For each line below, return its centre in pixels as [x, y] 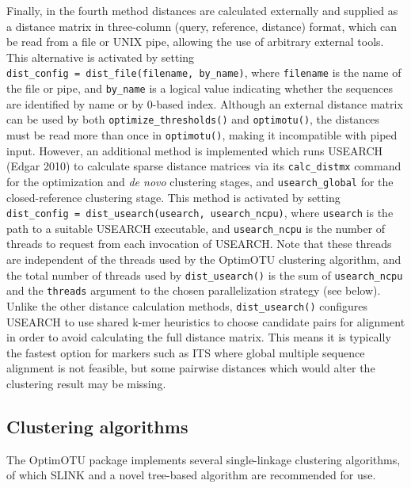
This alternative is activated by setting [101, 57]
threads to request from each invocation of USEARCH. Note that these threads [199, 244]
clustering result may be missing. [86, 383]
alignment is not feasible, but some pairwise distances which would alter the [191, 368]
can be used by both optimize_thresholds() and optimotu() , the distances [193, 119]
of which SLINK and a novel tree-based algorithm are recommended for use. [191, 475]
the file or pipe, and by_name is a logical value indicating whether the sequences [200, 88]
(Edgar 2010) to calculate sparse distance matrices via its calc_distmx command [204, 166]
